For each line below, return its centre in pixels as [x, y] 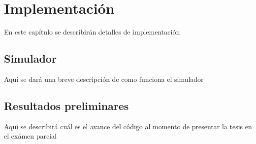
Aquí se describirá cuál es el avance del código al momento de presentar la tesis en [128, 126]
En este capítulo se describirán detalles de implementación [92, 32]
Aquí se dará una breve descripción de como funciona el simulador [104, 79]
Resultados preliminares [66, 105]
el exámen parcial [30, 136]
